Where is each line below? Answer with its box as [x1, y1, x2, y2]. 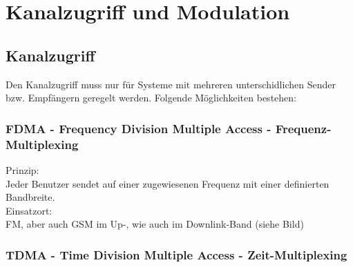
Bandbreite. [6, 190, 55, 204]
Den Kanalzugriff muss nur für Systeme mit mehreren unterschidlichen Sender [6, 77, 336, 91]
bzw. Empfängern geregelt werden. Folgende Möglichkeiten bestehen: [6, 90, 296, 105]
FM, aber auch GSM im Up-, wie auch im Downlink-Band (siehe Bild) [6, 217, 304, 231]
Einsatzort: [6, 203, 53, 217]
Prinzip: [6, 162, 39, 177]
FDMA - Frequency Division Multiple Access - [6, 119, 271, 137]
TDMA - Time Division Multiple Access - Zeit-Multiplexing [6, 246, 347, 263]
